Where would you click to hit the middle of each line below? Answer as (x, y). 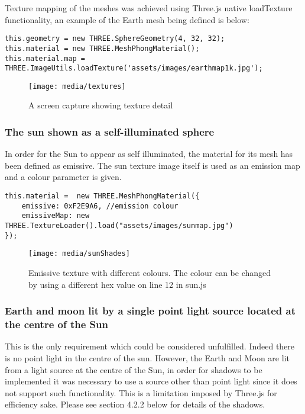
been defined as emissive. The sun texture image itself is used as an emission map (152, 165)
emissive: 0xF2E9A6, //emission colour (100, 206)
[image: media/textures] (77, 86)
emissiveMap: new (56, 216)
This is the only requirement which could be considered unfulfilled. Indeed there (150, 346)
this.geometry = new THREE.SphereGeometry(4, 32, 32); (115, 39)
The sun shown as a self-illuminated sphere (110, 131)
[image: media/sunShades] (79, 254)
